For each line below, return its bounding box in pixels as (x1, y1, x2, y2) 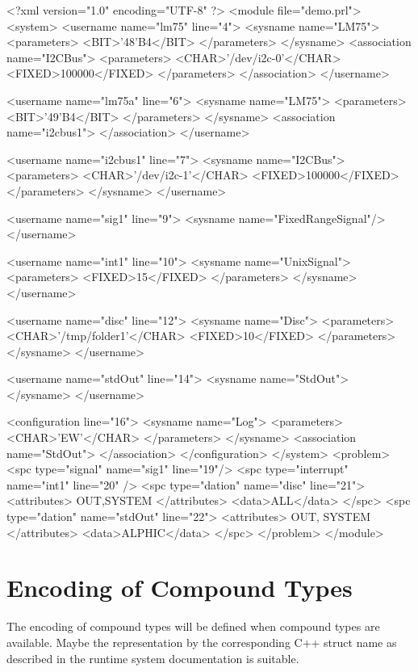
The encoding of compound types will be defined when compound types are (6, 618, 380, 635)
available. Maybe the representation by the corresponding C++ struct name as (6, 633, 397, 650)
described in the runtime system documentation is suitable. (6, 649, 299, 666)
